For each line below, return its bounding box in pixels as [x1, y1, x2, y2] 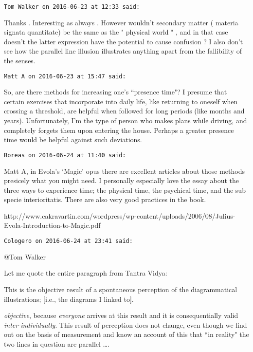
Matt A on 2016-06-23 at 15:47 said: [4, 73, 126, 80]
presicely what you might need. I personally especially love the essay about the [4, 175, 239, 185]
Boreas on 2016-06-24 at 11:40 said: [4, 151, 126, 159]
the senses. [4, 56, 36, 66]
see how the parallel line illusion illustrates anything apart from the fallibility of [4, 46, 242, 56]
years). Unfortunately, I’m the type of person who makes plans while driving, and [4, 115, 247, 126]
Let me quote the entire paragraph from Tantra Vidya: [4, 268, 167, 278]
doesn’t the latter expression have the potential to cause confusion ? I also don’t [4, 36, 243, 46]
